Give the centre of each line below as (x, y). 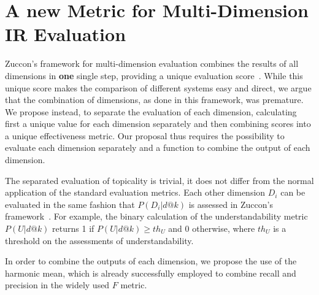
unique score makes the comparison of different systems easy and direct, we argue (158, 87)
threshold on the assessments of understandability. (99, 240)
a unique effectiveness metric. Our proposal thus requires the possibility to (145, 135)
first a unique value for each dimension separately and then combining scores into (158, 124)
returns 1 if (73, 228)
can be (293, 192)
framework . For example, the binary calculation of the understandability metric (156, 216)
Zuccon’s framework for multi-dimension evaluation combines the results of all (152, 63)
